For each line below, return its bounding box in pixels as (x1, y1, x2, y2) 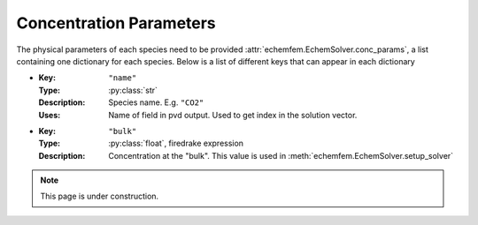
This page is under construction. (40, 191, 159, 202)
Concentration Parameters (16, 13, 216, 33)
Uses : (38, 109, 61, 120)
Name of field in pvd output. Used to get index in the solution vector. (108, 109, 358, 120)
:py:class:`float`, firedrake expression (108, 138, 243, 149)
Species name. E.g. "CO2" (108, 97, 204, 108)
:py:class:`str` (108, 85, 158, 95)
